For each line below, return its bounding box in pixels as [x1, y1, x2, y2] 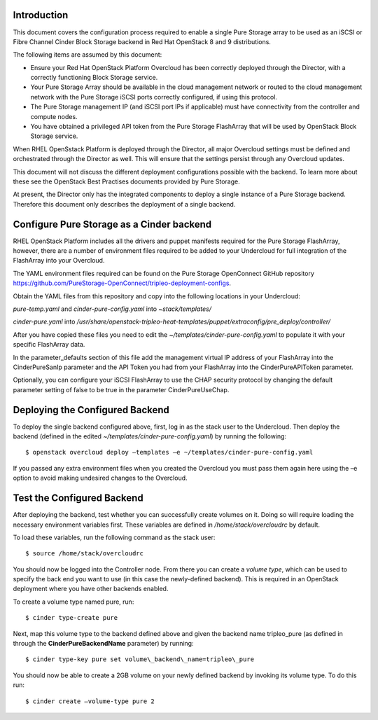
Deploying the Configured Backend [13, 403, 169, 416]
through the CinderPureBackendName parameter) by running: [13, 639, 194, 648]
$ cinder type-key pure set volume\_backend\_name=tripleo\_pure [25, 656, 255, 663]
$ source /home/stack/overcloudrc [25, 550, 143, 558]
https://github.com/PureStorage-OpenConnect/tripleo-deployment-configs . [13, 279, 231, 287]
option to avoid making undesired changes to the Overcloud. [13, 473, 188, 483]
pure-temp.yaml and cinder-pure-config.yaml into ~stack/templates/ [13, 305, 212, 313]
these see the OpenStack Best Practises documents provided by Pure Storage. [13, 177, 241, 186]
